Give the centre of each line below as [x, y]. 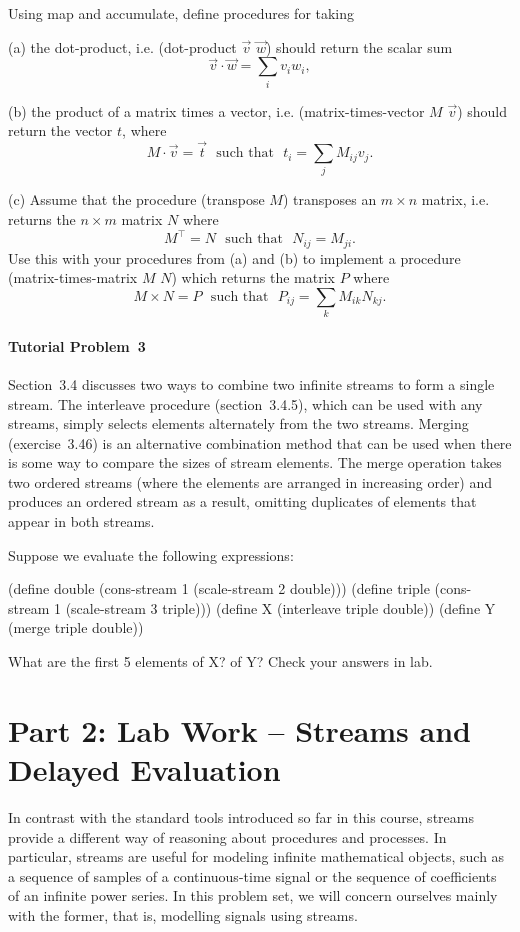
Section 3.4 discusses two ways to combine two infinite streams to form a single [251, 383]
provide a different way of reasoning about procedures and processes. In [227, 836]
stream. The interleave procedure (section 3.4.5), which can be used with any [245, 403]
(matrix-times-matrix [73, 277]
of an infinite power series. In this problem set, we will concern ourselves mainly [253, 895]
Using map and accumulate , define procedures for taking [181, 13]
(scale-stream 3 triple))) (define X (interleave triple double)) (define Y [280, 607]
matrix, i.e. [455, 199]
